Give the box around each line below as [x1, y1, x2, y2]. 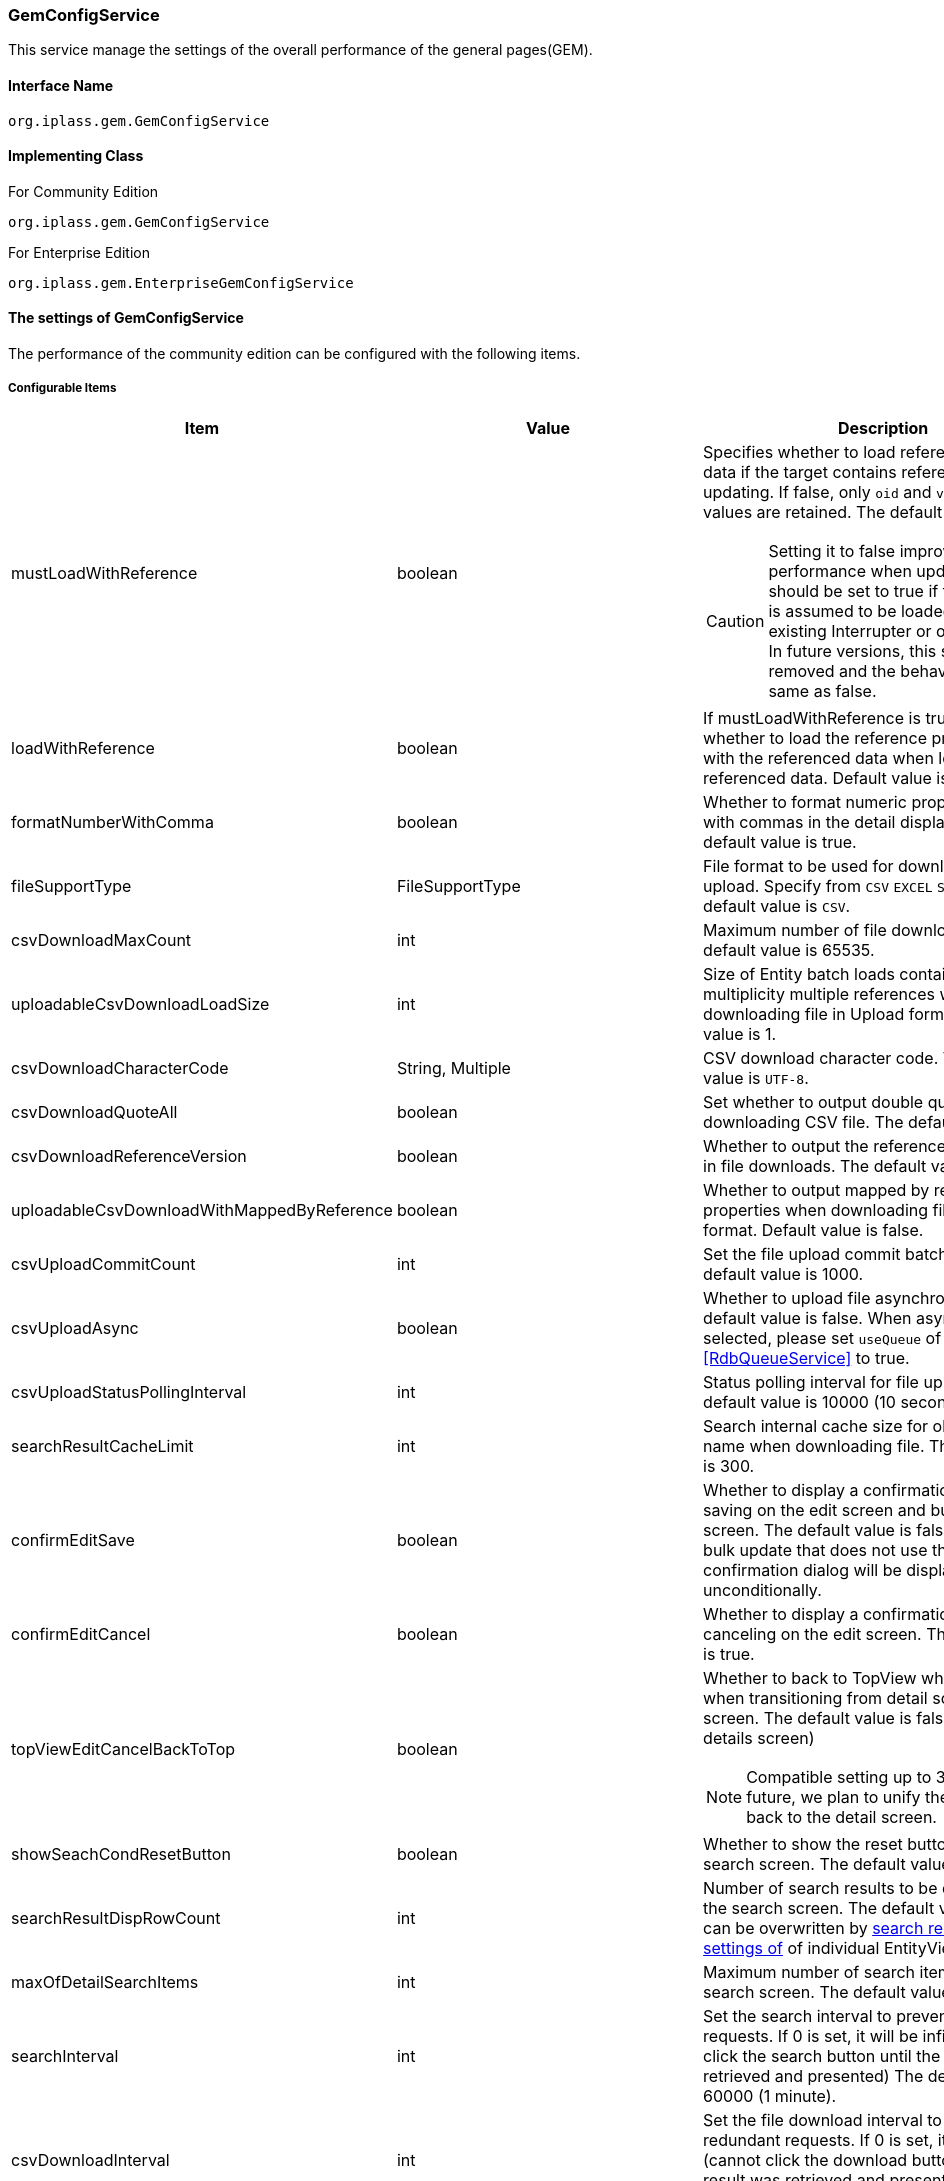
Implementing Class [8, 147, 144, 165]
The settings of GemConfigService [8, 309, 244, 327]
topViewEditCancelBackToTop [11, 1738, 236, 1759]
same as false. [768, 680, 877, 701]
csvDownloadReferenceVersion [11, 1145, 247, 1166]
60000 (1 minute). [703, 2085, 837, 2106]
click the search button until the [703, 2045, 941, 2066]
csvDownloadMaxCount [11, 929, 192, 950]
